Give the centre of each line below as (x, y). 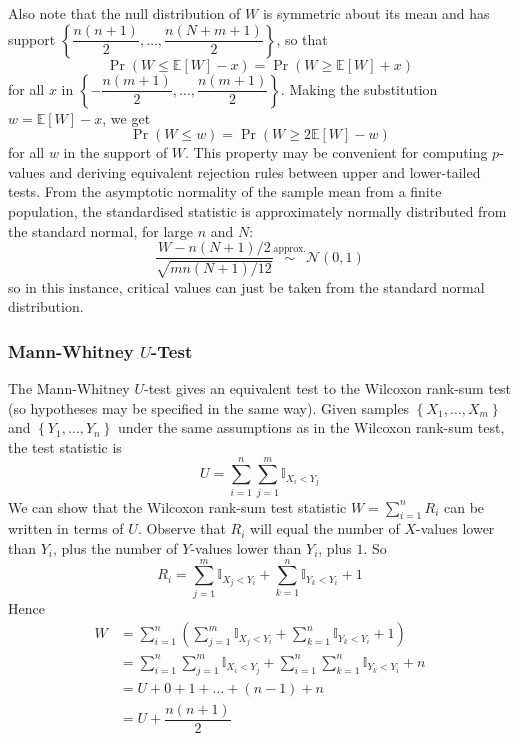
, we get (126, 117)
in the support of (115, 152)
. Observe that (181, 528)
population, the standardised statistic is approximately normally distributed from (257, 210)
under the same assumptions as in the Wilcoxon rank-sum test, (311, 427)
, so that (302, 38)
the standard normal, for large (100, 230)
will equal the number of (325, 528)
